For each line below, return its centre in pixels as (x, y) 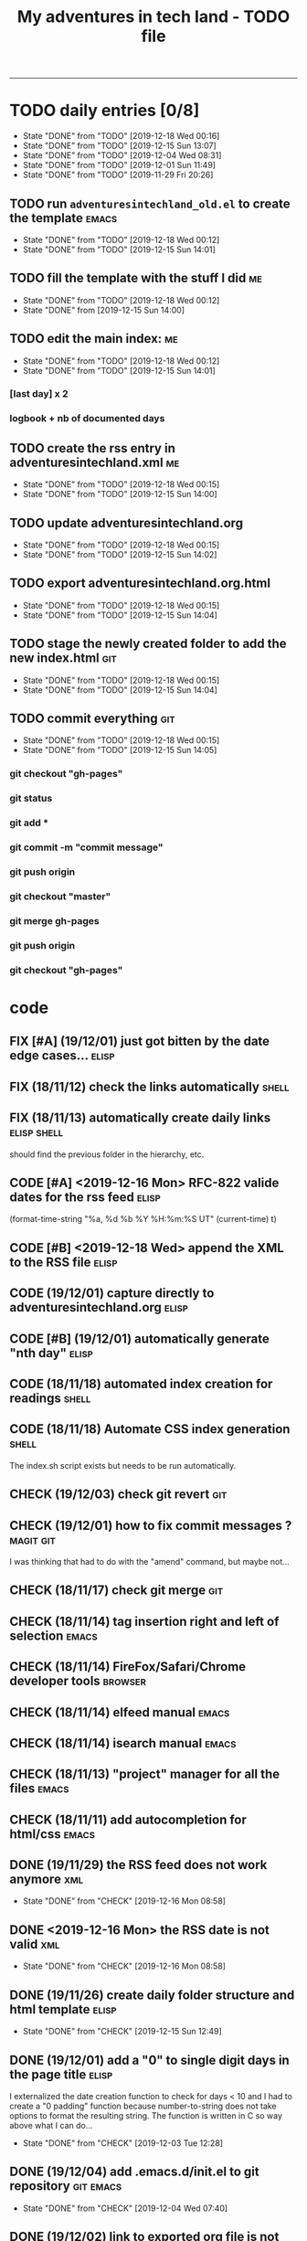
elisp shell (37, 1132)
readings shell (50, 1398)
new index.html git (63, 658)
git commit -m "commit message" (86, 847)
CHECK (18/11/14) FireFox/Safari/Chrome (128, 1667)
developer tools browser (78, 1681)
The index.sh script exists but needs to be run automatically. (123, 1465)
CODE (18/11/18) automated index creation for (141, 1383)
